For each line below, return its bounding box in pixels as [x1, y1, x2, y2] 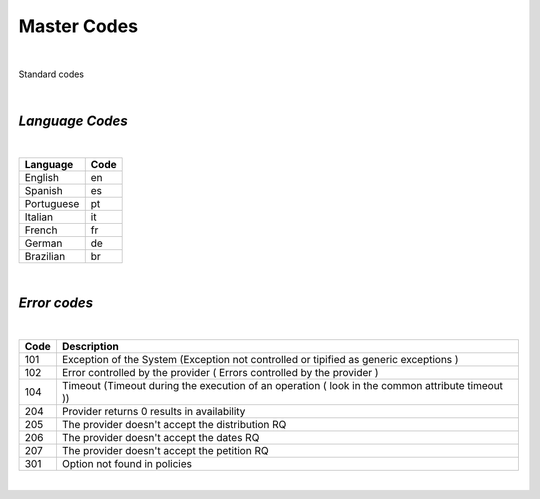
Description [61, 339, 119, 353]
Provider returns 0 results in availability [61, 404, 246, 418]
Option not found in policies [61, 456, 192, 470]
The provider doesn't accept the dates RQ [61, 430, 260, 444]
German [24, 236, 63, 250]
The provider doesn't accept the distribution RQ [61, 417, 287, 431]
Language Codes [18, 113, 129, 130]
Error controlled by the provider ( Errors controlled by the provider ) [61, 365, 379, 379]
